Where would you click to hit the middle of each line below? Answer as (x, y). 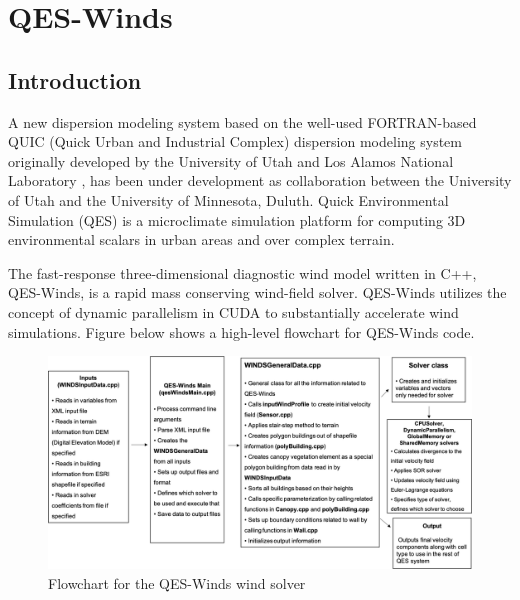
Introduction (75, 79)
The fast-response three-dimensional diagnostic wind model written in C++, (242, 272)
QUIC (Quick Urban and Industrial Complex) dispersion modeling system (235, 141)
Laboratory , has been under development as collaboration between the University (260, 180)
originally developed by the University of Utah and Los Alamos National (231, 160)
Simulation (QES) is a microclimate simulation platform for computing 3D (237, 219)
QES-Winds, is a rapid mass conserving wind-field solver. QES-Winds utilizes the (257, 292)
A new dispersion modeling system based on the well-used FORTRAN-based (242, 121)
